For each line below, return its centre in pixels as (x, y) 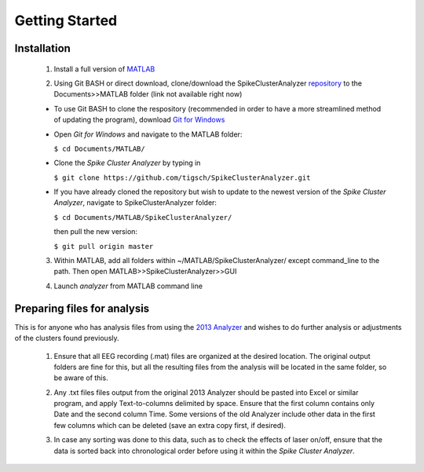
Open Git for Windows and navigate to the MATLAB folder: (148, 134)
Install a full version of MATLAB (104, 69)
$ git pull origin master (104, 246)
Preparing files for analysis (82, 308)
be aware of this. (81, 378)
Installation (42, 48)
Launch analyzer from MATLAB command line (128, 286)
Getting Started (66, 20)
